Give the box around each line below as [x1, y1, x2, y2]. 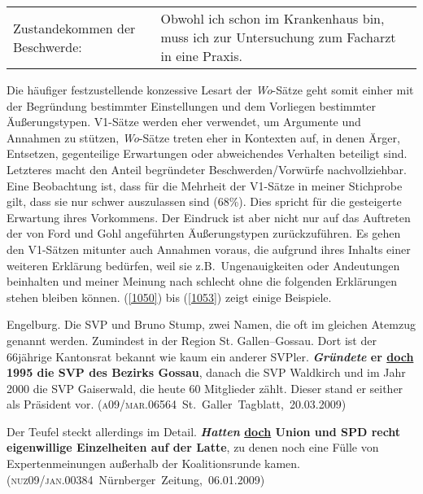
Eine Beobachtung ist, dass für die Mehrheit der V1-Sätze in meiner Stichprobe [7, 177, 403, 194]
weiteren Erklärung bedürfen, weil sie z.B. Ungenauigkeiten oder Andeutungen [7, 256, 400, 273]
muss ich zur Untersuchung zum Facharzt [160, 28, 396, 46]
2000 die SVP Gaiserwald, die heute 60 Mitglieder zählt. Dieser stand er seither [7, 379, 403, 396]
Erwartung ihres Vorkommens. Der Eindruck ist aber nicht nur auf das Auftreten [7, 208, 411, 225]
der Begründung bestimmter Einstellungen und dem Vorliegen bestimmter [7, 97, 376, 114]
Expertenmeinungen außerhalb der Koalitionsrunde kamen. [7, 455, 300, 472]
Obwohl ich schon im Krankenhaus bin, [160, 9, 385, 28]
